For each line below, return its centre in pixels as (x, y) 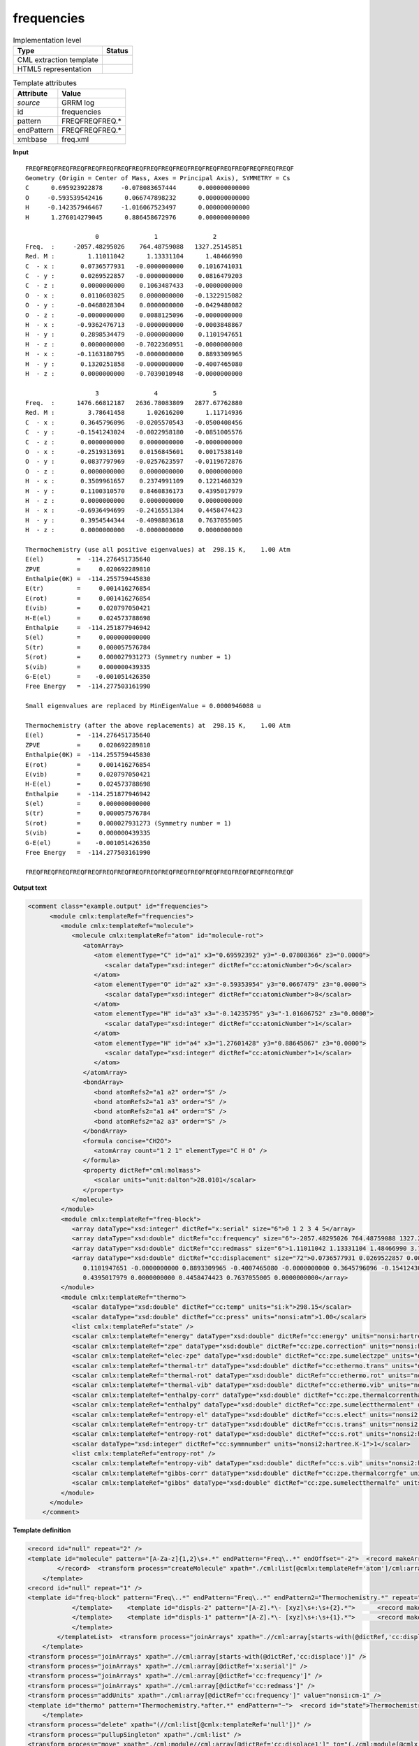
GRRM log (78, 103)
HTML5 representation (54, 68)
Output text (30, 888)
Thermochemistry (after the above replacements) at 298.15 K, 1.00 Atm (158, 725)
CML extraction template (58, 59)
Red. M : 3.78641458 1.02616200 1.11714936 (134, 413)
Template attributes (45, 83)
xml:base (32, 140)
